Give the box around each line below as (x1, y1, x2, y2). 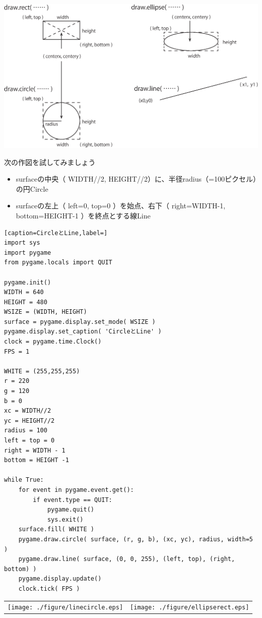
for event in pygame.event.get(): (18, 486, 134, 493)
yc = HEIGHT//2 (4, 417, 55, 424)
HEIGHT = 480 (4, 298, 47, 306)
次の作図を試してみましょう (4, 156, 96, 167)
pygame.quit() (47, 506, 94, 514)
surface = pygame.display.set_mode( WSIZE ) (4, 318, 156, 325)
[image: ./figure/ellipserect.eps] (130, 604, 249, 611)
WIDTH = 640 (4, 289, 44, 296)
